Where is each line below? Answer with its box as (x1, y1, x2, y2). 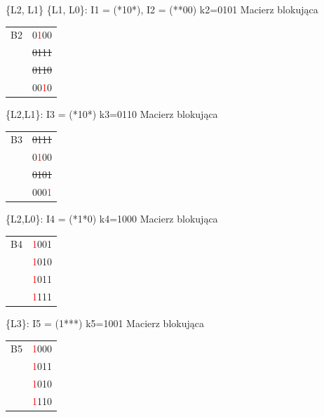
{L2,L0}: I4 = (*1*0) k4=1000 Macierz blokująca (6, 211, 218, 225)
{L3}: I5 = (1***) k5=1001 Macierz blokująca (6, 315, 204, 330)
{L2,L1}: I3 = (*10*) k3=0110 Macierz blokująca (6, 106, 218, 121)
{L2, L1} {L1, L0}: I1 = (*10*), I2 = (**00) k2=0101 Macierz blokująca (6, 2, 318, 16)
